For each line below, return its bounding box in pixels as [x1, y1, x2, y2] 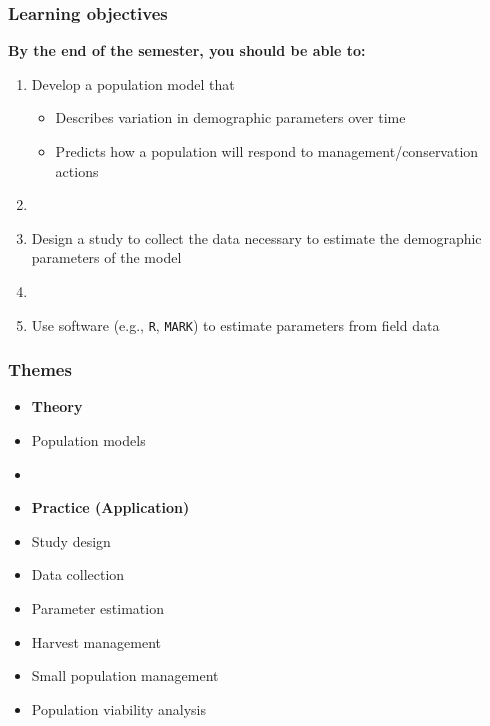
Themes [8, 357, 72, 382]
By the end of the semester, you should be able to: [8, 40, 366, 61]
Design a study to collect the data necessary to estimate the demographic [31, 227, 482, 248]
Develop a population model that [31, 73, 235, 94]
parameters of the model [31, 247, 182, 268]
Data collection [31, 564, 125, 585]
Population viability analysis [31, 698, 207, 719]
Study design [31, 530, 111, 551]
